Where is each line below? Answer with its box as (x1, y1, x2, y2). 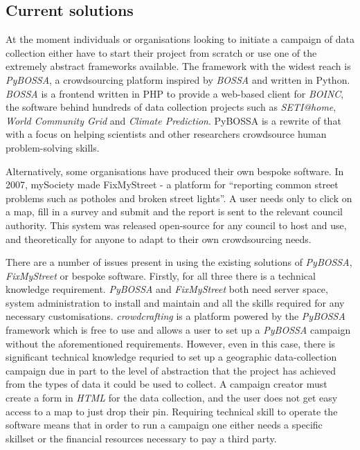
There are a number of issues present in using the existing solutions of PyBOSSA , (6, 255, 352, 269)
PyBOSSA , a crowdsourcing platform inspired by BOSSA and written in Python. (6, 72, 350, 87)
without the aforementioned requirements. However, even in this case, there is (6, 336, 336, 350)
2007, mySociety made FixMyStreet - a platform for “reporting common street (6, 177, 339, 192)
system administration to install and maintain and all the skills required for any (6, 295, 345, 309)
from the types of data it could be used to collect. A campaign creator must (6, 377, 327, 391)
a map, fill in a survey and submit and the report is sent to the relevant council (6, 204, 343, 219)
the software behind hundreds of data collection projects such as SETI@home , (6, 100, 336, 114)
